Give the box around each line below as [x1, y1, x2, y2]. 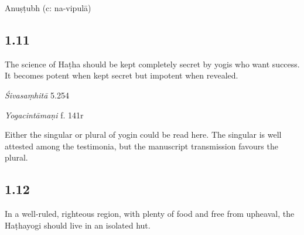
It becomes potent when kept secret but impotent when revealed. [5, 69, 238, 81]
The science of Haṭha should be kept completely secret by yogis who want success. [5, 57, 300, 70]
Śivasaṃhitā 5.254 [5, 88, 69, 101]
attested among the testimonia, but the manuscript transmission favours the [5, 139, 278, 152]
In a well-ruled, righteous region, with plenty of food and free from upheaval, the [5, 207, 295, 220]
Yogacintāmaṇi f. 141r [5, 108, 84, 121]
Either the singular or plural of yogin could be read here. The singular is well [5, 128, 282, 141]
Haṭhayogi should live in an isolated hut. [5, 219, 151, 231]
